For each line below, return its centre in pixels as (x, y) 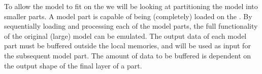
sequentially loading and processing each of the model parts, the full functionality (131, 26)
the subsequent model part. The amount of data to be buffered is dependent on (128, 55)
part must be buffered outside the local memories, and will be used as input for (127, 46)
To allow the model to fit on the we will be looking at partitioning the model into (131, 6)
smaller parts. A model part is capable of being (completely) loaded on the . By (128, 16)
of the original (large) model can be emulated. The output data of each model (125, 35)
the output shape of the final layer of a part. (73, 65)
